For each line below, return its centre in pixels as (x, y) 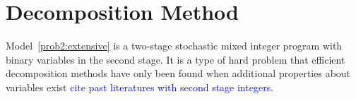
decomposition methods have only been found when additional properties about (178, 73)
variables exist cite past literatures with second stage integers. (140, 87)
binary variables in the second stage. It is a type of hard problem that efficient (176, 59)
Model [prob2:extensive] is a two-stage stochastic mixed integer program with (174, 46)
